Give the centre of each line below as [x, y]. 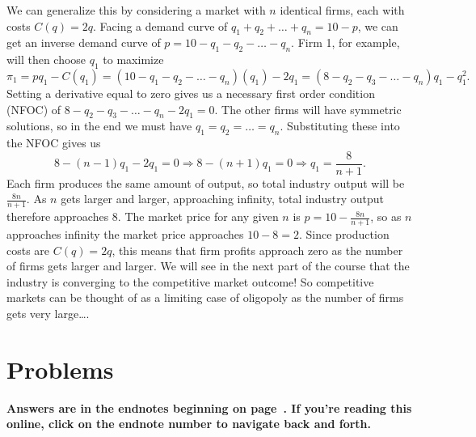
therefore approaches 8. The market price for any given [143, 216]
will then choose [46, 59]
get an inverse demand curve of [84, 42]
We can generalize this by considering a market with [136, 10]
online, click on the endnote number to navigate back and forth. [189, 424]
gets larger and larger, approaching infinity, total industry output [223, 199]
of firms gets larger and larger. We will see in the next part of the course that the [208, 266]
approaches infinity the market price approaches [125, 234]
